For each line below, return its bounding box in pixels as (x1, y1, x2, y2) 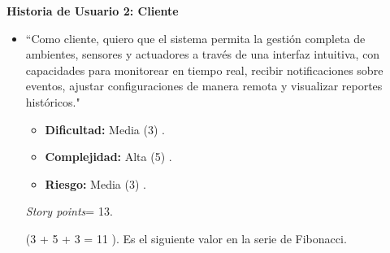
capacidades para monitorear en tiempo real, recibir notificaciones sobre (25, 61, 383, 78)
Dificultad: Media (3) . (45, 120, 165, 137)
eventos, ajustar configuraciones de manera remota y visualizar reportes (25, 77, 383, 94)
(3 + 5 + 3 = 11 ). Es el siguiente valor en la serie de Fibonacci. (25, 229, 347, 246)
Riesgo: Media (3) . (45, 175, 146, 192)
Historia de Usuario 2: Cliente (6, 2, 179, 19)
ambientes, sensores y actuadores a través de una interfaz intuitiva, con (25, 46, 380, 63)
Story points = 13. (25, 203, 113, 220)
